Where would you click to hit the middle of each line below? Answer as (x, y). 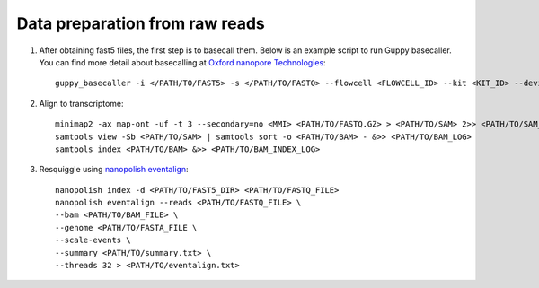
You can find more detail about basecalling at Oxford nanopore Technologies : (183, 62)
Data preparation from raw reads (141, 23)
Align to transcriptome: (82, 103)
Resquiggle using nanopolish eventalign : (114, 170)
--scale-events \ (93, 240)
